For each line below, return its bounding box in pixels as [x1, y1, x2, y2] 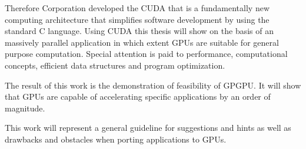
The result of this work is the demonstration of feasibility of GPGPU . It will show [5, 79, 301, 91]
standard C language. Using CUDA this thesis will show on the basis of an [5, 25, 274, 37]
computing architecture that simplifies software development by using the [5, 13, 270, 25]
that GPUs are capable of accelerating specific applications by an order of [5, 90, 271, 103]
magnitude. [5, 101, 45, 114]
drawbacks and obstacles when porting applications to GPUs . [5, 133, 227, 145]
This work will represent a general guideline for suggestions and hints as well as [5, 121, 291, 134]
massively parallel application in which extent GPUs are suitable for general [5, 36, 279, 48]
